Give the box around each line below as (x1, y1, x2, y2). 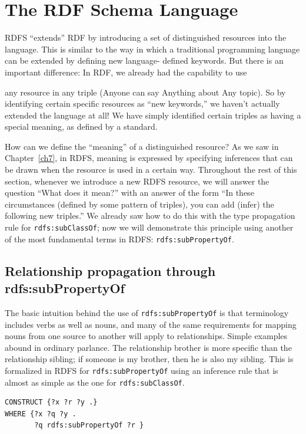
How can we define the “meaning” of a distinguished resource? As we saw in (5, 140, 279, 152)
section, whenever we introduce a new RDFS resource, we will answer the (5, 175, 270, 187)
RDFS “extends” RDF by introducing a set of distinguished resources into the (5, 31, 287, 44)
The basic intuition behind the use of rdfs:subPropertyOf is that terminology (5, 306, 289, 318)
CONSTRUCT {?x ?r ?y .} (5, 398, 98, 407)
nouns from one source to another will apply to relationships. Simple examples (5, 330, 288, 342)
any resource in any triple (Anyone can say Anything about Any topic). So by (5, 86, 286, 98)
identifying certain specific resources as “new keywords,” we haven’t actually (5, 97, 280, 110)
